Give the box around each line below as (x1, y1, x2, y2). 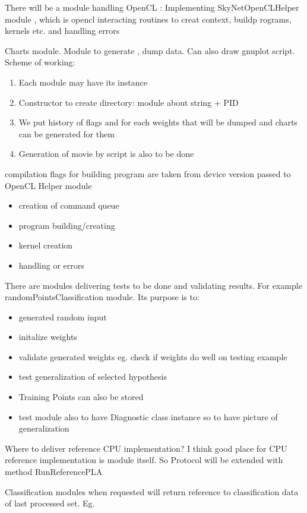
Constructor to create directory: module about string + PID (18, 96, 239, 108)
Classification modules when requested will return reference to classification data (5, 485, 299, 498)
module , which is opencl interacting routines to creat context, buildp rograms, (5, 12, 292, 25)
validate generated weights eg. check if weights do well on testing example (18, 350, 287, 363)
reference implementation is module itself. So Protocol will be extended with (5, 454, 283, 466)
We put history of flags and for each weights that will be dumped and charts (18, 116, 297, 128)
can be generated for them (18, 127, 115, 140)
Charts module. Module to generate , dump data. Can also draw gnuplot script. (5, 44, 295, 56)
